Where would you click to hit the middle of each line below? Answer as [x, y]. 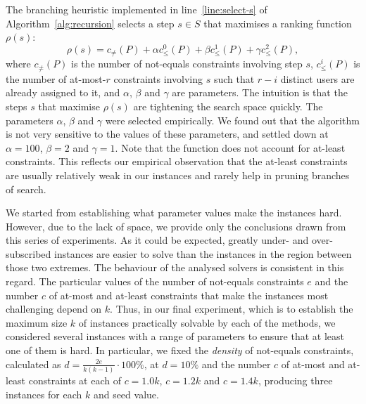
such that [234, 78]
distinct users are [317, 78]
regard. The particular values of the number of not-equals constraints [155, 281]
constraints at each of [75, 380]
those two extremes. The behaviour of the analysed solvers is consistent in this [175, 267]
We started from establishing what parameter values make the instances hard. [174, 213]
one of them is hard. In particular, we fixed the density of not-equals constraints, [180, 350]
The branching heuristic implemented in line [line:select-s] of [137, 9]
